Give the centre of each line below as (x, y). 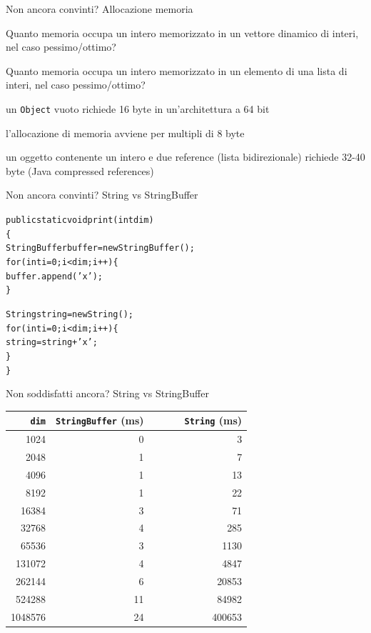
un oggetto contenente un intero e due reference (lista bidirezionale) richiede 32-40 (185, 157)
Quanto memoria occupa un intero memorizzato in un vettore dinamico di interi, (182, 33)
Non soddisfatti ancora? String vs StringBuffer (107, 393)
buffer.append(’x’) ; (55, 276)
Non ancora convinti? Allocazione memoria (100, 9)
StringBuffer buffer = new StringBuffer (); (100, 248)
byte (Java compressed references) (80, 170)
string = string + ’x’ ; (52, 343)
